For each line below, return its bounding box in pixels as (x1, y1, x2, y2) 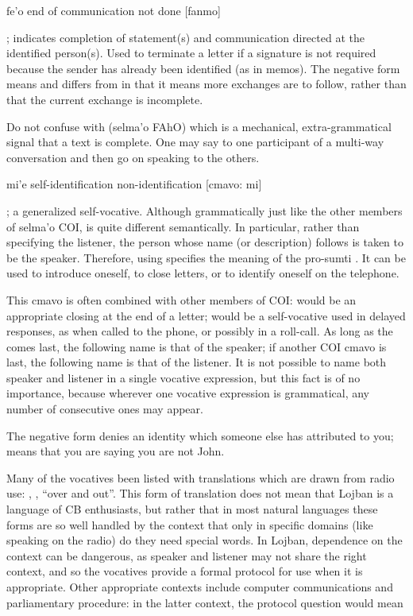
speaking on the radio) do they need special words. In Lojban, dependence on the (6, 532, 403, 548)
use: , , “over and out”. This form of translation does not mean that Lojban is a (6, 485, 394, 502)
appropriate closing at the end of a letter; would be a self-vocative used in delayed (6, 307, 406, 323)
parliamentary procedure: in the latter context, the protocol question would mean (6, 594, 403, 610)
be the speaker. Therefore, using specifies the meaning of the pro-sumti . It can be (6, 249, 406, 265)
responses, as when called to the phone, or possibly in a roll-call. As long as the (6, 323, 393, 339)
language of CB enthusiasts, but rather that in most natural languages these (6, 501, 378, 517)
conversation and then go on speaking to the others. (6, 149, 260, 165)
